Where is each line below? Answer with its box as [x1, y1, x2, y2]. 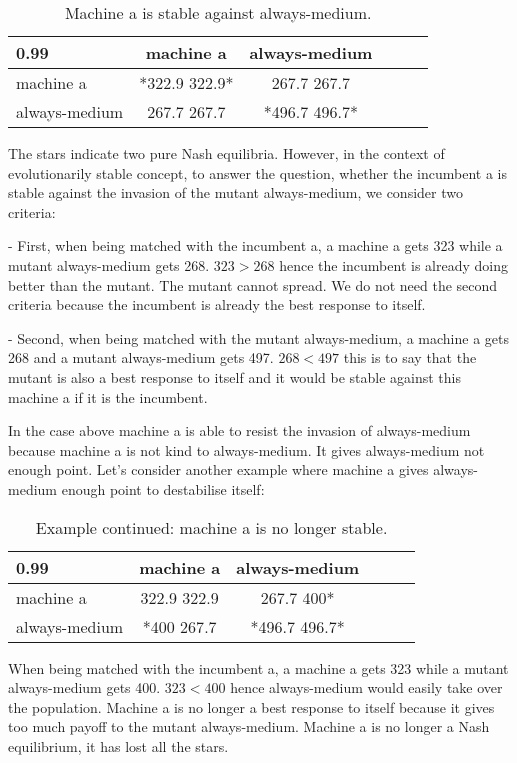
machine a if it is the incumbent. [8, 386, 208, 407]
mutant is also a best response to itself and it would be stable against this [8, 366, 461, 387]
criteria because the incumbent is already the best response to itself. [8, 294, 426, 315]
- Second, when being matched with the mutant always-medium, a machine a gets [8, 327, 509, 348]
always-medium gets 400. [8, 677, 161, 698]
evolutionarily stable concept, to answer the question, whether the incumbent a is [8, 162, 507, 183]
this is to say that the [343, 347, 477, 368]
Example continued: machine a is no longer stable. [35, 515, 388, 539]
